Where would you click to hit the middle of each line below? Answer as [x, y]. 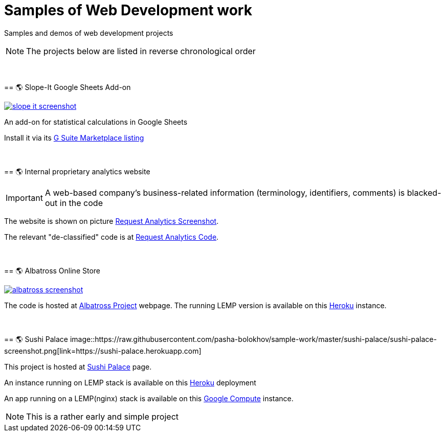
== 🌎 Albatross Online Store [52, 270]
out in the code [74, 203]
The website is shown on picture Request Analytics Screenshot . [112, 221]
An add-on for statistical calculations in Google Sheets [96, 122]
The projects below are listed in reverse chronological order [141, 51]
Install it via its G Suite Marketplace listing [74, 137]
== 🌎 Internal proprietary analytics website [77, 171]
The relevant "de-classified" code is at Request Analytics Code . [112, 237]
